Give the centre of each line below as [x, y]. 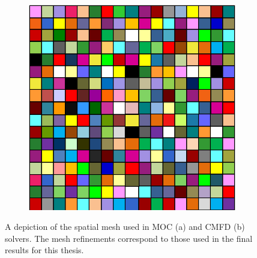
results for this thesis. [44, 250]
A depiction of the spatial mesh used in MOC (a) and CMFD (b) [125, 227]
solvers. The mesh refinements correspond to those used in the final [129, 238]
